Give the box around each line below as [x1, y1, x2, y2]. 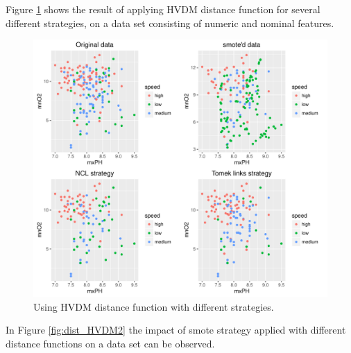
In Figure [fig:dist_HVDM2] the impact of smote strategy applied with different [6, 322, 346, 337]
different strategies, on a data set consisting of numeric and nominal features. [6, 15, 334, 30]
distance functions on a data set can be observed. [6, 336, 215, 350]
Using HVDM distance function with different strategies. [33, 299, 274, 313]
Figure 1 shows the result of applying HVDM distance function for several [6, 2, 320, 16]
